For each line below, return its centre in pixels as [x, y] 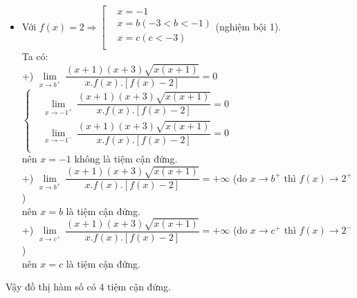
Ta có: [35, 56]
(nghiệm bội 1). [248, 26]
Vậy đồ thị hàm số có [51, 287]
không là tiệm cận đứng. [126, 159]
